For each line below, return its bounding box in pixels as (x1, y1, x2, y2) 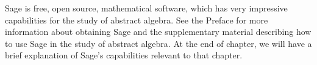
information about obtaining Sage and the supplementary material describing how (5, 25, 312, 38)
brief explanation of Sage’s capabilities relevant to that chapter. (5, 49, 243, 61)
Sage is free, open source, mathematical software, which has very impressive (5, 2, 288, 14)
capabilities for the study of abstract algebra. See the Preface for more (5, 13, 268, 26)
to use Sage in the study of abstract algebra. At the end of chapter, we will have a (5, 37, 312, 49)
